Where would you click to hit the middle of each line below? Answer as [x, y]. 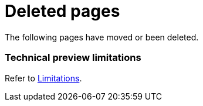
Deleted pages [62, 11]
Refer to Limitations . [43, 78]
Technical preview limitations [73, 58]
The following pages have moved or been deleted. [102, 37]
